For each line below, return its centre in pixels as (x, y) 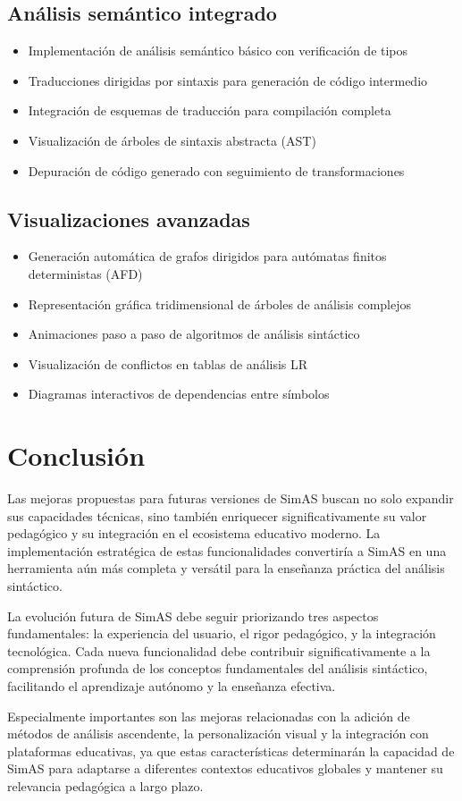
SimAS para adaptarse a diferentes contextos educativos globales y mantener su (225, 768)
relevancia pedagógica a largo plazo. (105, 785)
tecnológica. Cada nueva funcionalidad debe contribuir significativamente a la (219, 650)
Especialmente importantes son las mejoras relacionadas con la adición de (209, 716)
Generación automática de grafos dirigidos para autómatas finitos (207, 256)
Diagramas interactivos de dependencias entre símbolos (179, 394)
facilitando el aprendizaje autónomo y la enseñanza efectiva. (172, 686)
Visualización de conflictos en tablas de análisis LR (168, 363)
